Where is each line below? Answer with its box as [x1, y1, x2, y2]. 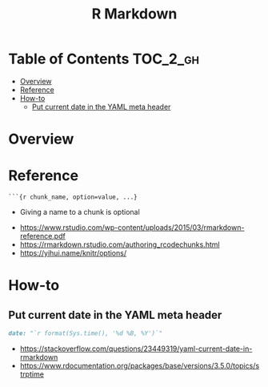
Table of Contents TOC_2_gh [8, 50, 200, 68]
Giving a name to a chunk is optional [19, 208, 140, 217]
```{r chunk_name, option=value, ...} [8, 193, 138, 201]
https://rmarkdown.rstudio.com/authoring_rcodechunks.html [19, 240, 220, 249]
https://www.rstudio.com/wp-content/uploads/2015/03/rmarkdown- [19, 223, 245, 232]
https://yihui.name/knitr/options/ [19, 248, 126, 258]
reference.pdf [19, 232, 66, 241]
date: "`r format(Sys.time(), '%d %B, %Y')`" [8, 329, 162, 337]
